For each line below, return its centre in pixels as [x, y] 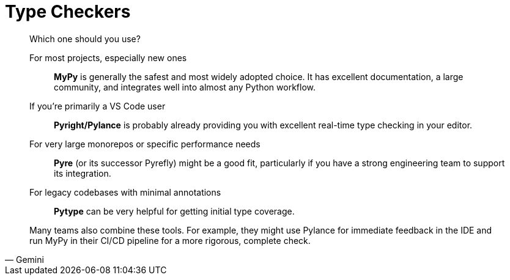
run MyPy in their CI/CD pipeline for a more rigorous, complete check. [170, 240]
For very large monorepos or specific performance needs [145, 144]
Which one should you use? [85, 39]
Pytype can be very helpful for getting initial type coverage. [174, 211]
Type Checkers [68, 12]
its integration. [83, 173]
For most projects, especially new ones [108, 57]
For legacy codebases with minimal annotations [125, 192]
